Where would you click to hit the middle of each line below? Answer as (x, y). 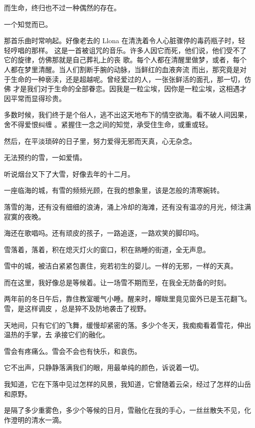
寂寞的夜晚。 (25, 216)
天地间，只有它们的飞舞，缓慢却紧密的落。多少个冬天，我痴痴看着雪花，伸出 (127, 325)
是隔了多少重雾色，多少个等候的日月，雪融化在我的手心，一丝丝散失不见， (124, 410)
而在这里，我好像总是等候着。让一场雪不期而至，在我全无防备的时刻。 (117, 282)
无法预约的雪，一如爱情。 (45, 157)
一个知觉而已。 (28, 24)
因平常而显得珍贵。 (35, 98)
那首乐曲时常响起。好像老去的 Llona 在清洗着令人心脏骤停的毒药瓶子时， (121, 40)
